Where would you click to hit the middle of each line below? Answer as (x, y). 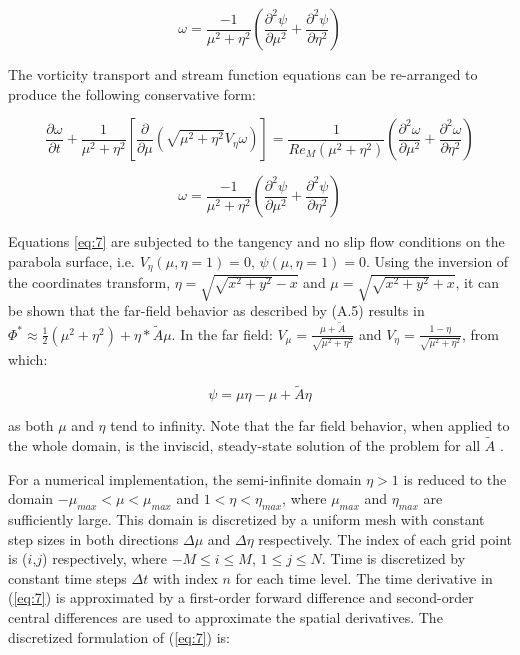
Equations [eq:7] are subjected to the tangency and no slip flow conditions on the (256, 241)
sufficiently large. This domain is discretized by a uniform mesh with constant (246, 518)
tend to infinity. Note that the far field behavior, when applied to (310, 425)
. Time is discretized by (393, 558)
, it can (477, 282)
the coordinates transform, (89, 282)
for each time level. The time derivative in (364, 577)
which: (28, 359)
